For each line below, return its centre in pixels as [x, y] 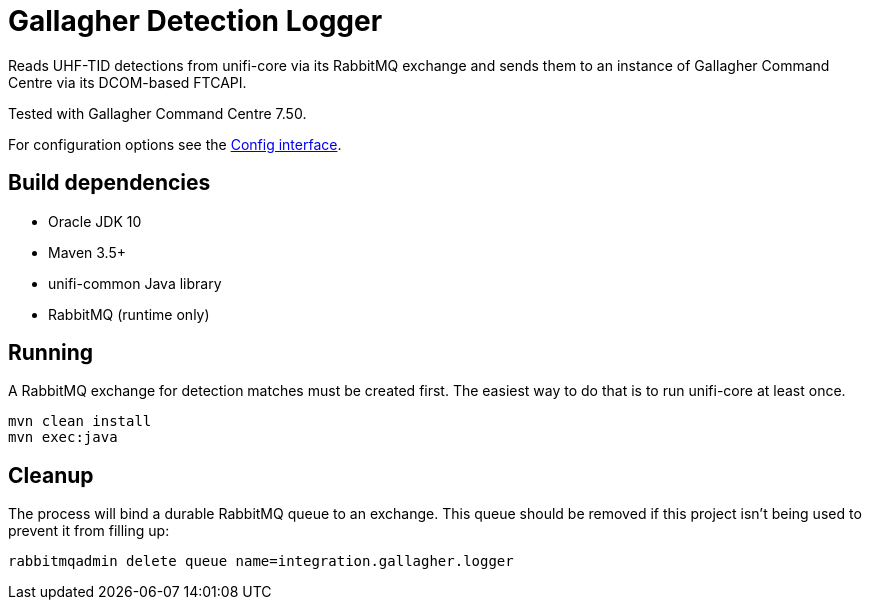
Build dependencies [109, 183]
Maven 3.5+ [87, 252]
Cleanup [51, 475]
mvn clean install [80, 421]
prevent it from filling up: [89, 531]
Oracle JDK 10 [95, 221]
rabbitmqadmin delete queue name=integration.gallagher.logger [261, 561]
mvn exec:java [63, 437]
